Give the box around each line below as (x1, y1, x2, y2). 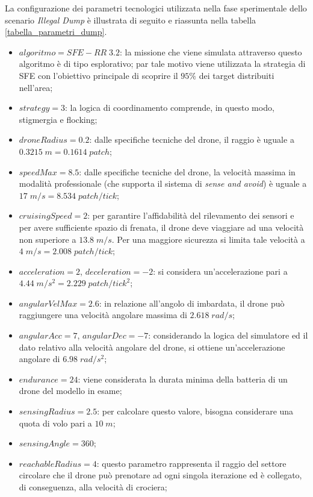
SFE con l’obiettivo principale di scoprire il (19, 69, 178, 81)
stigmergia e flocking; (19, 113, 98, 125)
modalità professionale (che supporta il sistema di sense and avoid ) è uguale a (19, 177, 307, 190)
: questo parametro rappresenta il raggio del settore (96, 457, 287, 469)
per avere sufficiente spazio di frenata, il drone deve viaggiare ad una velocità (19, 220, 304, 233)
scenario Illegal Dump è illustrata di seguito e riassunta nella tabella (5, 13, 256, 26)
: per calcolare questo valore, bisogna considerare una (97, 405, 294, 417)
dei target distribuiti (199, 69, 274, 81)
